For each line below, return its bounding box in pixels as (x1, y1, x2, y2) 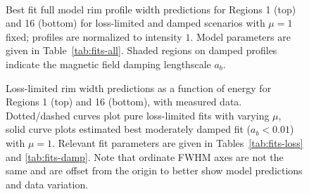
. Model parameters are (190, 29, 291, 44)
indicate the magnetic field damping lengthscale (6, 56, 211, 71)
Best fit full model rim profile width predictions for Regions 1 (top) (6, 1, 296, 16)
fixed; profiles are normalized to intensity (6, 29, 182, 44)
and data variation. (6, 176, 89, 191)
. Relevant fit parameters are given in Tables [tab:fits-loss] (52, 135, 303, 150)
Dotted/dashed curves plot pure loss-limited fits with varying (6, 108, 270, 122)
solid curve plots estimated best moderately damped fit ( (6, 122, 251, 136)
